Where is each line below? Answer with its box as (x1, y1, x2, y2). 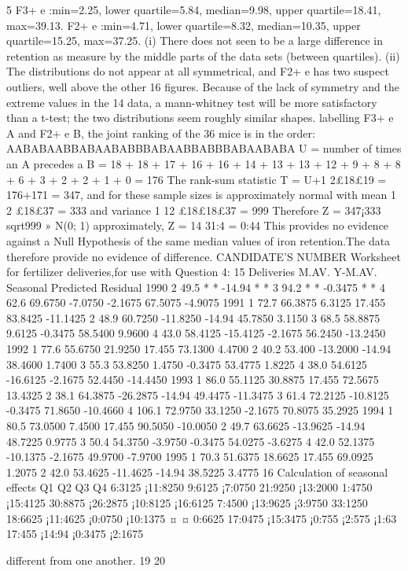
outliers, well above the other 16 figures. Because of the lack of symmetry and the (6, 78, 399, 94)
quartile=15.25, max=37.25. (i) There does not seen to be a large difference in (6, 32, 384, 49)
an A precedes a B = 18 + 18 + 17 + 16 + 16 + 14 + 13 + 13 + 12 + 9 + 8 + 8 (6, 155, 401, 171)
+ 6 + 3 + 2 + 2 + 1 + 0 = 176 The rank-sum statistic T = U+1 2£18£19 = (6, 171, 387, 187)
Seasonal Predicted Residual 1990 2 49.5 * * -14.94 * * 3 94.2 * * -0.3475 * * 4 (6, 278, 385, 295)
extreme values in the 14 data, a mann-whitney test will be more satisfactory (6, 94, 377, 110)
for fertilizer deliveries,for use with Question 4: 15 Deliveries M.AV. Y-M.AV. (6, 263, 377, 280)
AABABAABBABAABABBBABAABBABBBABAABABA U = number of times (6, 140, 402, 157)
